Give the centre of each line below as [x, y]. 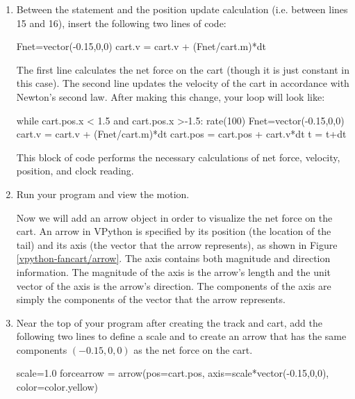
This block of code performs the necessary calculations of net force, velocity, [178, 157]
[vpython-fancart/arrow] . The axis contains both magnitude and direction [173, 258]
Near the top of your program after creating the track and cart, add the [169, 322]
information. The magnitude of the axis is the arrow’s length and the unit [174, 271]
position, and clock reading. [75, 171]
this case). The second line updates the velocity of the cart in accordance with [183, 83]
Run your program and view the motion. [103, 194]
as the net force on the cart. [193, 349]
